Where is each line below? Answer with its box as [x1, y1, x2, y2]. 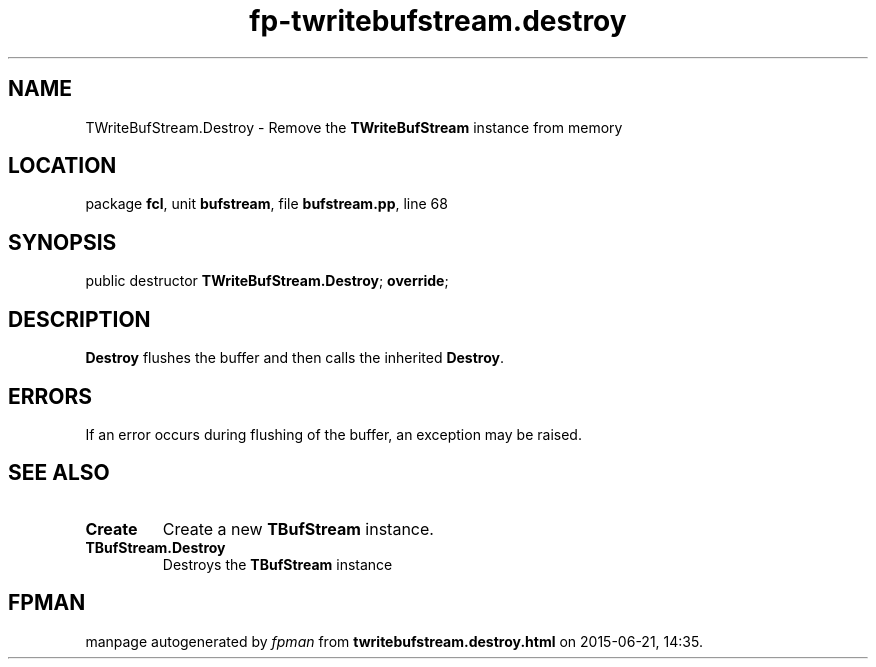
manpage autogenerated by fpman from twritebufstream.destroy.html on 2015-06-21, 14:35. [85, 632, 703, 650]
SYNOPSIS [8, 229, 117, 255]
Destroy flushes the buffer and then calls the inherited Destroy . [85, 349, 505, 367]
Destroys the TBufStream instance [162, 555, 393, 573]
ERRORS [8, 383, 93, 409]
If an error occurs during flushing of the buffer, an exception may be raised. [85, 425, 582, 443]
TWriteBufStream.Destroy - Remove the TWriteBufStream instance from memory [85, 118, 623, 136]
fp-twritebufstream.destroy [249, 4, 627, 38]
